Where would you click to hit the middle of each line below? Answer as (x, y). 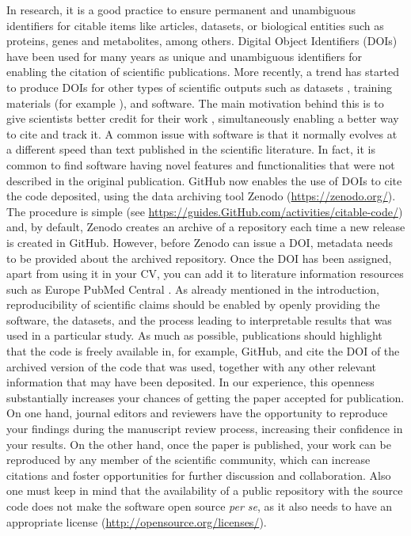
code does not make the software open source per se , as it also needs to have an (200, 506)
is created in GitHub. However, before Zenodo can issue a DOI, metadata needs (200, 242)
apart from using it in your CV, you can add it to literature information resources (205, 274)
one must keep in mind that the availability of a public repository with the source (205, 490)
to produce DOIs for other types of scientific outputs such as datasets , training (200, 87)
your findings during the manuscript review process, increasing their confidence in (205, 429)
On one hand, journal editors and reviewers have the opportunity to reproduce (197, 413)
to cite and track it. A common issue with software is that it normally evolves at (202, 133)
